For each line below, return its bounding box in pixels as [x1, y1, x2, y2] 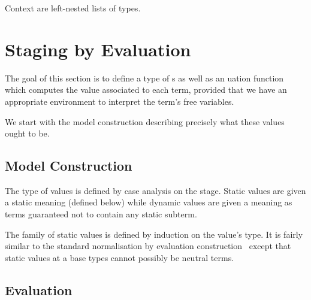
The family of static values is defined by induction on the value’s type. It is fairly [5, 228, 303, 240]
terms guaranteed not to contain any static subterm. [5, 208, 197, 220]
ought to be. [5, 127, 50, 140]
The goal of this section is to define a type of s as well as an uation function [5, 71, 284, 84]
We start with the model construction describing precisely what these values [5, 115, 285, 128]
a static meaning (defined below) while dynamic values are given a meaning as [5, 196, 292, 208]
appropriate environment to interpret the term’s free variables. [5, 95, 234, 107]
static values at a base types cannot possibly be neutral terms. [5, 251, 234, 263]
